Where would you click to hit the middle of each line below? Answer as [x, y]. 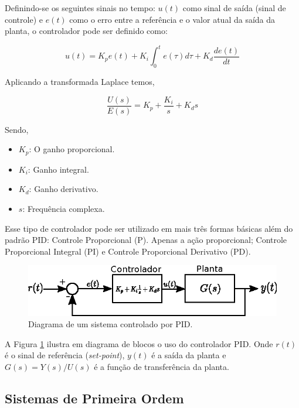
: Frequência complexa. [64, 208]
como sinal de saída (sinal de [234, 8]
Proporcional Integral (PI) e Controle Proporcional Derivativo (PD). [128, 251]
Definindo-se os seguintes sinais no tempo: [80, 8]
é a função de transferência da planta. [162, 366]
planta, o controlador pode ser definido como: [86, 31]
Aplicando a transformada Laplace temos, [80, 82]
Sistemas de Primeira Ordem [94, 398]
